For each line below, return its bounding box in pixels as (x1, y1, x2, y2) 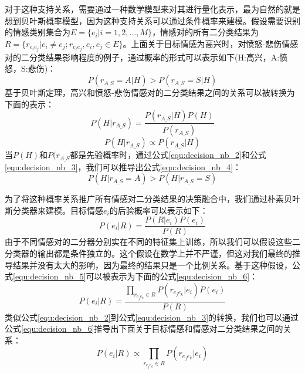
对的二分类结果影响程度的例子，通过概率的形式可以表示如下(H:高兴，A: (5, 50, 280, 63)
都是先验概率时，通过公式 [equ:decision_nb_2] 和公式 (70, 149, 266, 161)
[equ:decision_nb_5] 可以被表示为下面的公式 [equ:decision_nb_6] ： (13, 270, 258, 282)
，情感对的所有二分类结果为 (152, 26, 259, 38)
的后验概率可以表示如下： (109, 204, 208, 216)
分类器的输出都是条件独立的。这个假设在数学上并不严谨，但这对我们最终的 (5, 247, 292, 260)
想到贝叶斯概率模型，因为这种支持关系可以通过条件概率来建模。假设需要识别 (5, 14, 300, 26)
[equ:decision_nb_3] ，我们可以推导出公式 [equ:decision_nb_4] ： (5, 160, 242, 173)
